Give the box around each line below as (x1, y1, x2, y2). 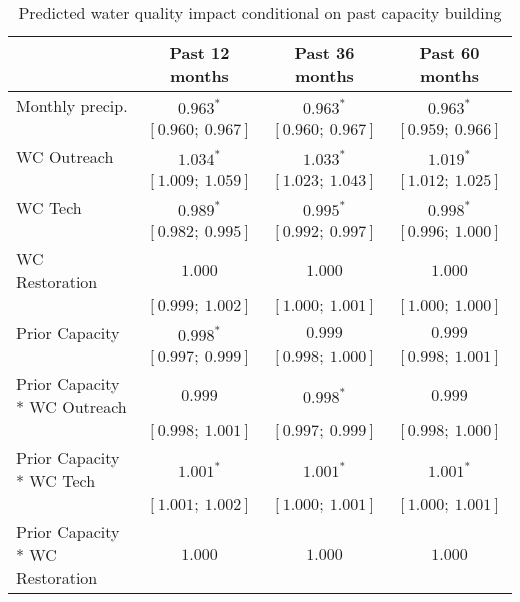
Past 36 (294, 41, 355, 64)
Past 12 (169, 41, 230, 64)
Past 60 (419, 41, 480, 64)
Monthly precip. (16, 94, 128, 117)
